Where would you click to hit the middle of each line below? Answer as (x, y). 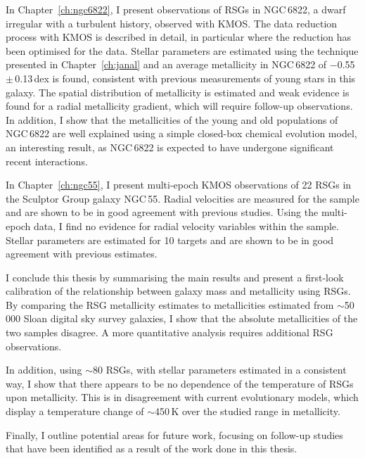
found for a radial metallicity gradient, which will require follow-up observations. (179, 106)
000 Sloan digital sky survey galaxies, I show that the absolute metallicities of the (182, 318)
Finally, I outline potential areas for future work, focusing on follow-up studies (174, 434)
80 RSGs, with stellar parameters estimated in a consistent (220, 370)
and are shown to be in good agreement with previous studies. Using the (162, 212)
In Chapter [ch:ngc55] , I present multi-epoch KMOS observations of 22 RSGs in (179, 185)
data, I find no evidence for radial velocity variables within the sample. (186, 225)
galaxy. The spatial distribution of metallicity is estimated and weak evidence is (178, 92)
